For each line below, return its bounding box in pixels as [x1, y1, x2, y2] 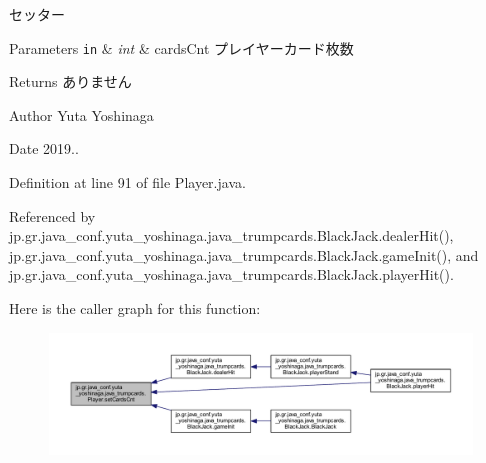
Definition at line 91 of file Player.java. [9, 172, 246, 193]
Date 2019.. [9, 138, 79, 159]
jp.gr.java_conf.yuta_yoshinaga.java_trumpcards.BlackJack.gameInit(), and [9, 244, 479, 265]
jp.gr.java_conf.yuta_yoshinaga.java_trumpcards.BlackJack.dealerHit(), [9, 225, 454, 246]
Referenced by [9, 205, 96, 226]
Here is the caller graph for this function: [9, 298, 261, 318]
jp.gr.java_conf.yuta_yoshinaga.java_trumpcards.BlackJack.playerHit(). [9, 264, 454, 285]
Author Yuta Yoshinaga [9, 104, 154, 125]
